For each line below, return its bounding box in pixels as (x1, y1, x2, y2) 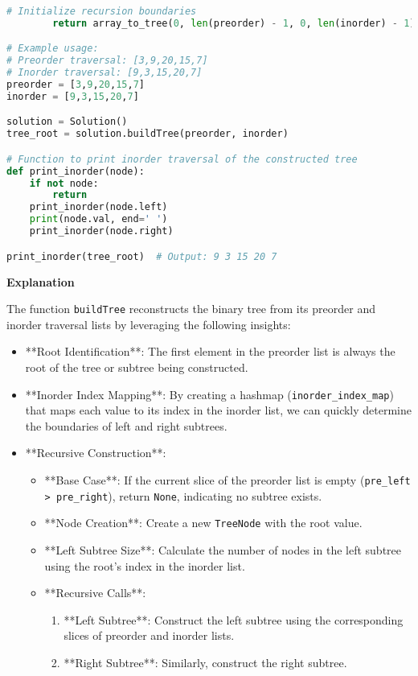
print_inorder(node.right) (29, 225, 174, 237)
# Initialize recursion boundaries (6, 6, 197, 17)
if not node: (29, 177, 99, 189)
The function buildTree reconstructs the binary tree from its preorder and (6, 300, 375, 317)
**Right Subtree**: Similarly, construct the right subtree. (64, 653, 347, 670)
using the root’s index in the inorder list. (44, 557, 245, 574)
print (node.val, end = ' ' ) (29, 213, 168, 225)
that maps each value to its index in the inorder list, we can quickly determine (25, 402, 412, 418)
